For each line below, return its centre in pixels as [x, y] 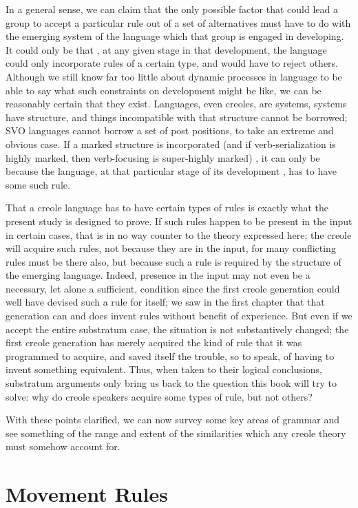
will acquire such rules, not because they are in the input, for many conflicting [171, 248]
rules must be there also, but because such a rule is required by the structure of [173, 261]
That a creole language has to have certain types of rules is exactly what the [167, 208]
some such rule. [38, 184]
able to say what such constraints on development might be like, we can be [164, 90]
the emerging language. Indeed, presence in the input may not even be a [158, 275]
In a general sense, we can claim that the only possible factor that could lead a [172, 9]
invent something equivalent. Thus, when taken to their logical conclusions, [164, 369]
